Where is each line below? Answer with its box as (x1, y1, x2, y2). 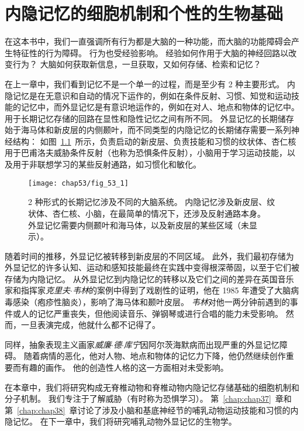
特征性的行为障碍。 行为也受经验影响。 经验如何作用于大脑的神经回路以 (12, 46, 289, 59)
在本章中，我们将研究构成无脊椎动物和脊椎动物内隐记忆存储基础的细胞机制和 (5, 381, 299, 393)
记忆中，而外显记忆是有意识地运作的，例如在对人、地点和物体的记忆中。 (20, 101, 299, 113)
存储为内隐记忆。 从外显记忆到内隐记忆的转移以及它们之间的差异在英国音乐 (5, 272, 294, 285)
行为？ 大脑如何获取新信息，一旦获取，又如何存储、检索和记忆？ (12, 58, 261, 70)
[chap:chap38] (17, 403, 65, 416)
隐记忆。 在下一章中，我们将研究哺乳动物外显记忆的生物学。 (5, 415, 237, 427)
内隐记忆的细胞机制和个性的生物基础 (5, 1, 284, 25)
